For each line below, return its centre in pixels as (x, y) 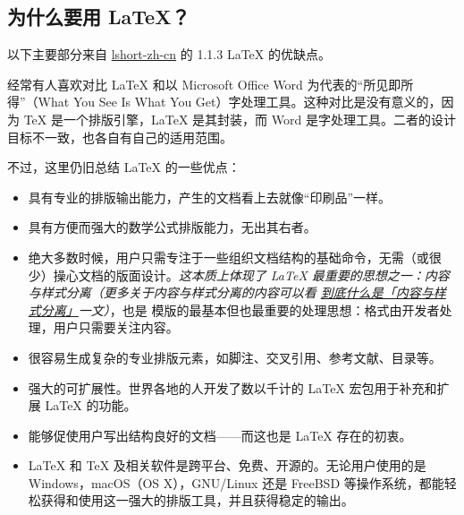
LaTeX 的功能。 (91, 405)
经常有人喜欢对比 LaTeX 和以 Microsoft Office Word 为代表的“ (186, 84)
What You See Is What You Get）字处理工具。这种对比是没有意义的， (240, 102)
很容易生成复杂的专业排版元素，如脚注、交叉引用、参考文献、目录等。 (235, 357)
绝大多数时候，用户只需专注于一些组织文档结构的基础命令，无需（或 (228, 257)
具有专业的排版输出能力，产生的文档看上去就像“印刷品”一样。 (210, 197)
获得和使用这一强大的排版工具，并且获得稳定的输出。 (197, 500)
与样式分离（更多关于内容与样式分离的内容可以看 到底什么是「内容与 (231, 292)
